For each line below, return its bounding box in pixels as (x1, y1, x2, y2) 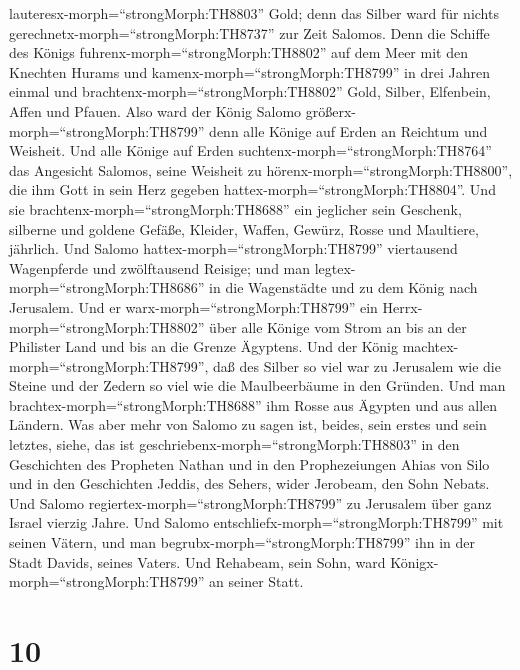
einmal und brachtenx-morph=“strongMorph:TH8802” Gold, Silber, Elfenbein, (9, 81, 491, 102)
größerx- (305, 100, 356, 121)
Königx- (390, 551, 439, 572)
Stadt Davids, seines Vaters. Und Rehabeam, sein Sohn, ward (9, 551, 386, 572)
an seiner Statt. (209, 571, 304, 592)
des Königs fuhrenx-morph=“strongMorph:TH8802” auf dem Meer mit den (9, 42, 468, 63)
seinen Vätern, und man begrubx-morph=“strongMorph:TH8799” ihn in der (9, 532, 475, 553)
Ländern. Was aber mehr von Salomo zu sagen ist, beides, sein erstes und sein (9, 414, 487, 435)
